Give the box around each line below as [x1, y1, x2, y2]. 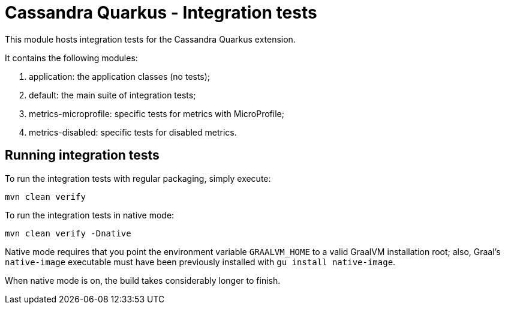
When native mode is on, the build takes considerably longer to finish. [5, 275, 281, 286]
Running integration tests [5, 148, 160, 163]
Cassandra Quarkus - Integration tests [5, 2, 317, 23]
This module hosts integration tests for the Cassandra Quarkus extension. [5, 34, 296, 44]
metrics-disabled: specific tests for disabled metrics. [29, 127, 237, 137]
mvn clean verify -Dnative [5, 228, 131, 238]
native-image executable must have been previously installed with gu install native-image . [5, 256, 396, 267]
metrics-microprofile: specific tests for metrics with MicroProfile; [29, 108, 284, 119]
